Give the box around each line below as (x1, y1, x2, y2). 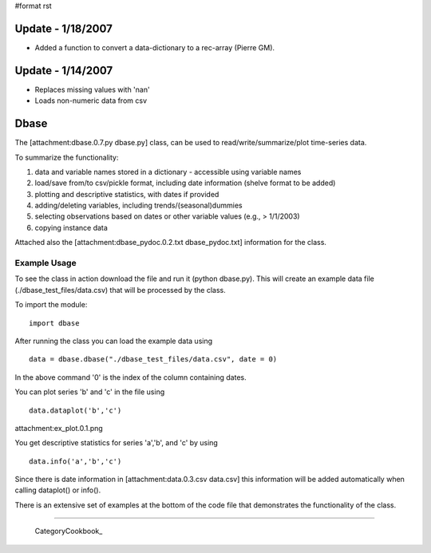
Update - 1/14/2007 (14, 64, 113, 77)
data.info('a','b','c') (29, 456, 122, 466)
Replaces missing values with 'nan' (34, 85, 151, 94)
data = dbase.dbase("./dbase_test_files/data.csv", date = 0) (29, 355, 278, 364)
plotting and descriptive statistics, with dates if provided (34, 189, 219, 199)
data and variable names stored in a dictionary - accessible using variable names (34, 167, 302, 176)
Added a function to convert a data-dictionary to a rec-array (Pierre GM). (34, 42, 275, 52)
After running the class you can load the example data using (14, 336, 213, 346)
